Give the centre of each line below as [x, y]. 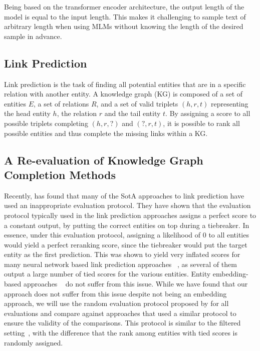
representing [230, 103]
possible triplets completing [46, 123]
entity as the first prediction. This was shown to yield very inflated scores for [122, 254]
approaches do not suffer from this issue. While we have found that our [136, 284]
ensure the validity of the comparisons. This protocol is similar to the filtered [122, 323]
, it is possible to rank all [201, 123]
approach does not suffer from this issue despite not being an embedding [115, 293]
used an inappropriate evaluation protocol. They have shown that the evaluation [127, 205]
